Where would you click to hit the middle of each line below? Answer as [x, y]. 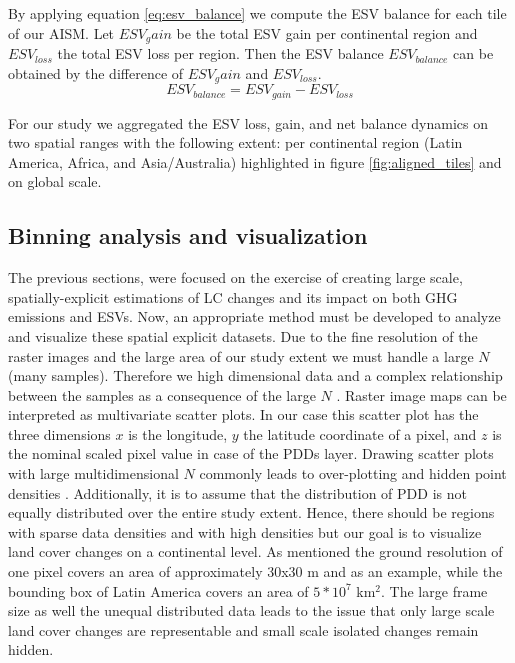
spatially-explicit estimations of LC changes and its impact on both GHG [233, 296]
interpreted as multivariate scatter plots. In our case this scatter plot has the [243, 414]
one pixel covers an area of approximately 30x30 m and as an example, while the [255, 571]
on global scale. [55, 181]
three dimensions [59, 433]
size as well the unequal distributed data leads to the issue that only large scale [251, 610]
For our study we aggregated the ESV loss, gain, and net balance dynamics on [248, 122]
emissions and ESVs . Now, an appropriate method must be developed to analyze [254, 316]
